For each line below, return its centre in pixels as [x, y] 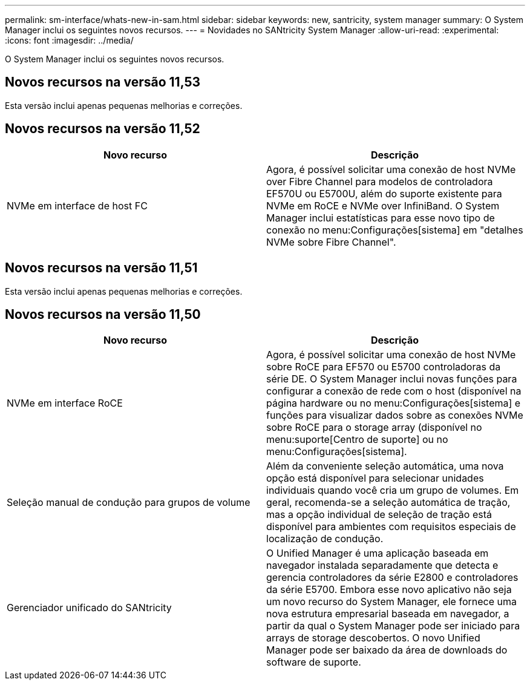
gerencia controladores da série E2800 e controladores [392, 578]
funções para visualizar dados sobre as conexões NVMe [395, 415]
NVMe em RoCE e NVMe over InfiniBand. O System [383, 205]
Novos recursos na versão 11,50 [103, 314]
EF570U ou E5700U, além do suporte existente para [384, 193]
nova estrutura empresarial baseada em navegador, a [388, 614]
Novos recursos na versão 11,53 [103, 82]
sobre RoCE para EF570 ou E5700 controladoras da [384, 367]
